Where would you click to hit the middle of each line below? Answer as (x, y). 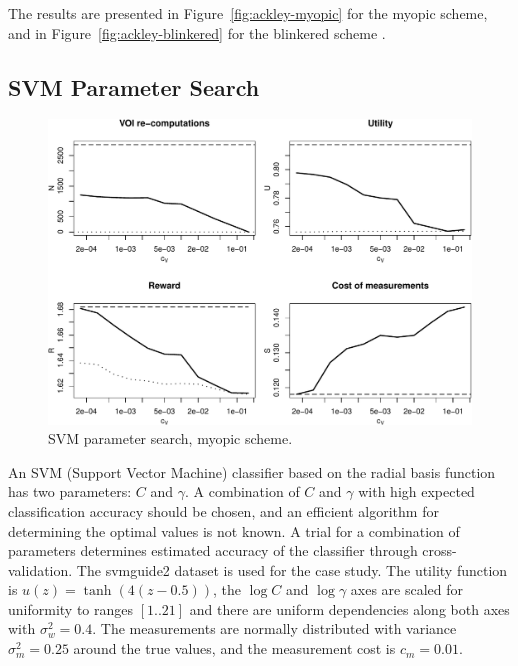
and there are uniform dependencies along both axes (349, 608)
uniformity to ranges (71, 608)
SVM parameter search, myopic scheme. (170, 438)
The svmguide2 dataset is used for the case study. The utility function (292, 569)
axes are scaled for (407, 589)
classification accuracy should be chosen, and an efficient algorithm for (223, 510)
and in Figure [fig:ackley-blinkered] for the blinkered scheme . (197, 32)
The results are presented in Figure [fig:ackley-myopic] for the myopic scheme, (248, 13)
